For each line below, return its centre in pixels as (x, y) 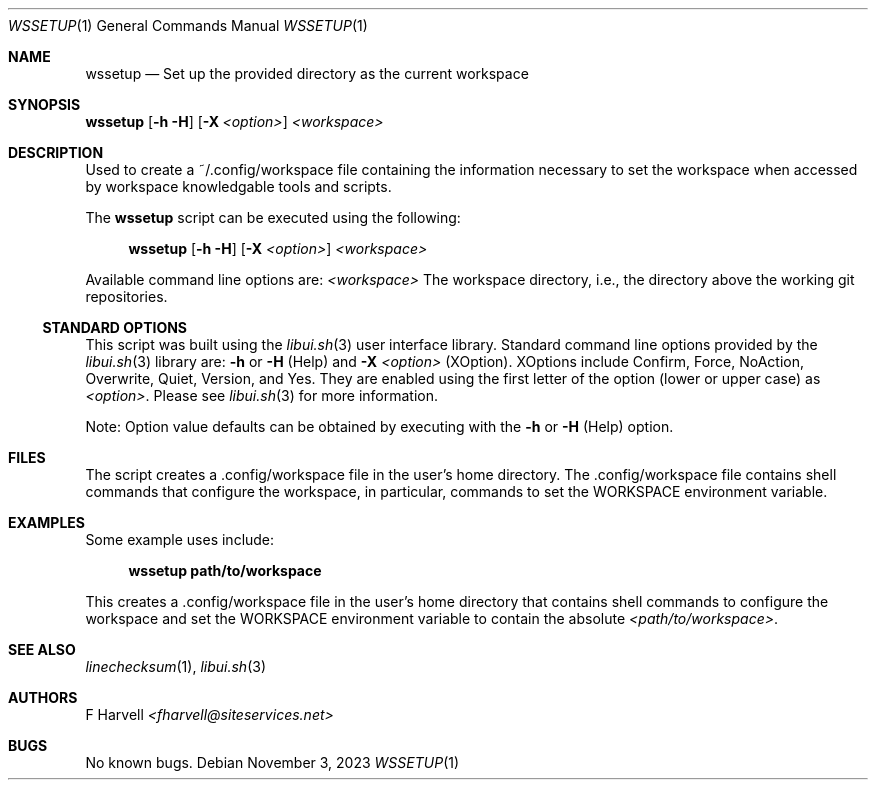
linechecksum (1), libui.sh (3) (176, 666)
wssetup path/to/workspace (225, 570)
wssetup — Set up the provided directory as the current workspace (307, 73)
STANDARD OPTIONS (115, 327)
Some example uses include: (180, 539)
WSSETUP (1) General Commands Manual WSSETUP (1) (188, 25)
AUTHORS (43, 697)
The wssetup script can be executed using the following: (273, 217)
